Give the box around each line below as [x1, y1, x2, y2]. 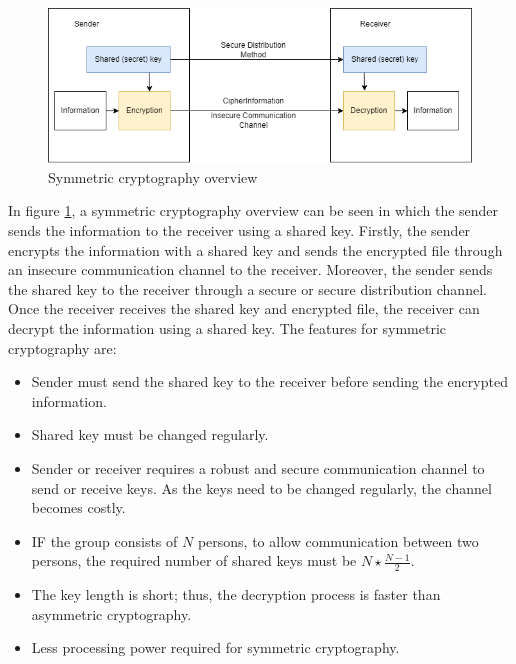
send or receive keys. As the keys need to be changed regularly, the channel [31, 477, 492, 498]
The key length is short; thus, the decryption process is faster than [31, 584, 441, 605]
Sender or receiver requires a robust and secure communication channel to [31, 457, 485, 478]
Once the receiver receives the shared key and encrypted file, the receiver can [8, 298, 480, 319]
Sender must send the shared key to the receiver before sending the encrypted [31, 371, 508, 392]
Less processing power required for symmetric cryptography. [31, 637, 400, 658]
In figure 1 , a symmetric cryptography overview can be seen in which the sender [8, 200, 499, 221]
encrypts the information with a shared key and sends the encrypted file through [8, 239, 503, 260]
